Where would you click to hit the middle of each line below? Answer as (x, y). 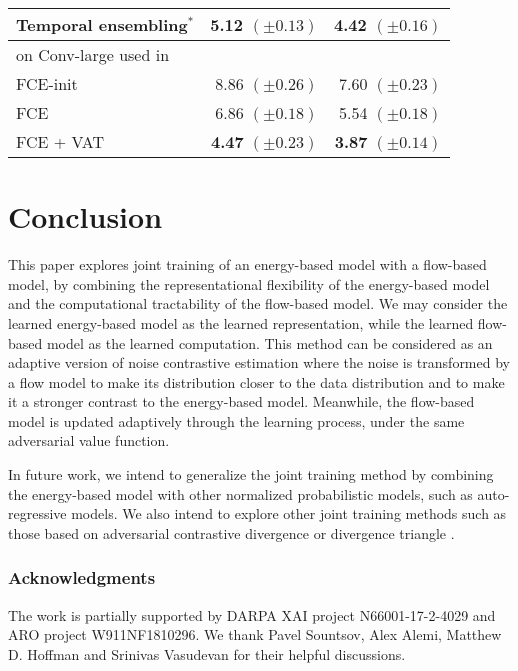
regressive (37, 513)
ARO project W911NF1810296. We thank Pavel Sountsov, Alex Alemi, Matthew (255, 634)
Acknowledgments (82, 577)
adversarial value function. (89, 440)
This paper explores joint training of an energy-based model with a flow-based (247, 264)
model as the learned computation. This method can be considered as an (269, 342)
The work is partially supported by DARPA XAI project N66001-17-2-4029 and (252, 614)
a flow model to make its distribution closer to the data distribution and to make (256, 381)
